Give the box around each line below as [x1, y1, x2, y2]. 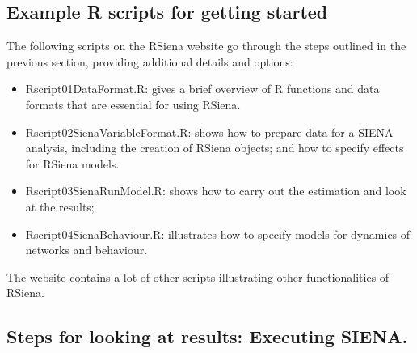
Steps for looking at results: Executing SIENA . [6, 324, 408, 349]
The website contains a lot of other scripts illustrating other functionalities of [6, 268, 390, 285]
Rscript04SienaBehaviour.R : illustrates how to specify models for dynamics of [25, 225, 411, 242]
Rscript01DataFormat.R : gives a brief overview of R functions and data [25, 80, 380, 97]
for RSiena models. [25, 155, 120, 172]
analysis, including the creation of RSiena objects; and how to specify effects [25, 139, 404, 156]
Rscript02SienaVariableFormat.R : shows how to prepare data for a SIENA [25, 123, 394, 140]
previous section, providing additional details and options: [6, 53, 293, 70]
